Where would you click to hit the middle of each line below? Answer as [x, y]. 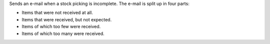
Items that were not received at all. [57, 13]
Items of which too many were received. [63, 33]
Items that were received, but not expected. [67, 19]
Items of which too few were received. [61, 27]
